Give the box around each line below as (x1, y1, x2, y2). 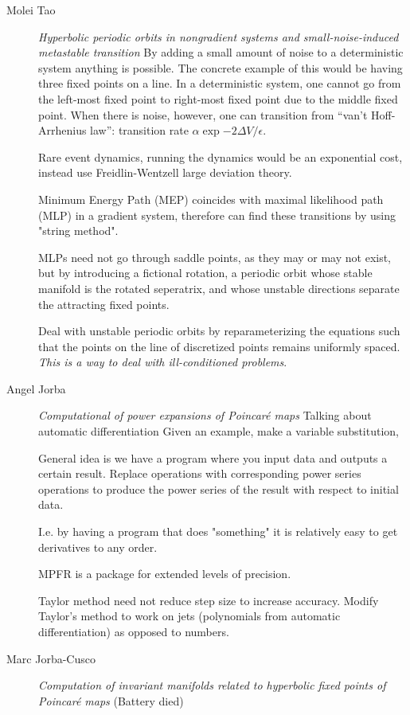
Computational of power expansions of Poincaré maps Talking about (38, 407, 372, 424)
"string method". (38, 222, 119, 239)
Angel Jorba (6, 380, 66, 397)
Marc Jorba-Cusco (6, 650, 96, 666)
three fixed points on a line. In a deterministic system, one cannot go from (38, 75, 401, 92)
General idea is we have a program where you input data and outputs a (38, 449, 388, 466)
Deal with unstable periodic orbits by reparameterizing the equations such (38, 322, 400, 339)
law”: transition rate (90, 122, 189, 139)
